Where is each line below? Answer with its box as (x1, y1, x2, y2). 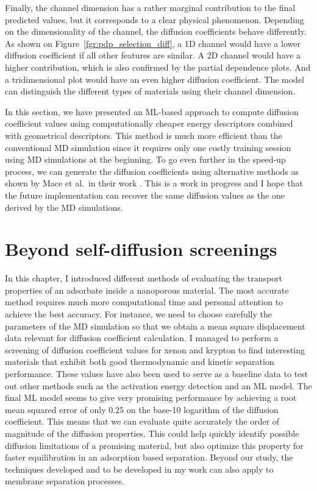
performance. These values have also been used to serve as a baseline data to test (5, 367, 308, 380)
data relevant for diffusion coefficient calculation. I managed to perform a (5, 331, 279, 344)
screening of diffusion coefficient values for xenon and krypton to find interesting (5, 343, 305, 356)
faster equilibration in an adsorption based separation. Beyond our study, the (5, 451, 293, 464)
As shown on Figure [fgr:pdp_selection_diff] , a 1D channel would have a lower (5, 37, 301, 49)
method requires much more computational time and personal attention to (5, 295, 283, 308)
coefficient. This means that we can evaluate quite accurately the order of (5, 415, 280, 428)
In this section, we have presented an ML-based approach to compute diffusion (5, 105, 299, 118)
